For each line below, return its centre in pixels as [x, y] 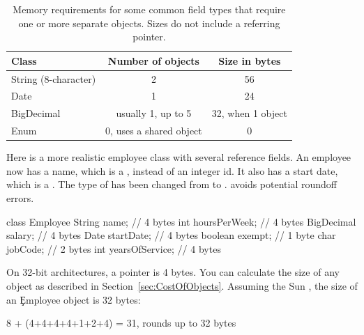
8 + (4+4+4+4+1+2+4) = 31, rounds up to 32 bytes [121, 323]
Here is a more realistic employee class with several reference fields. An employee [179, 157]
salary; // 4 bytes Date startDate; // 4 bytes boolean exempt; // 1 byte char [171, 235]
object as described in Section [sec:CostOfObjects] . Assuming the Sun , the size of [182, 286]
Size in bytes [250, 60]
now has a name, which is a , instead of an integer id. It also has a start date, [172, 170]
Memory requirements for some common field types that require [149, 9]
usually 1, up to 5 [154, 113]
